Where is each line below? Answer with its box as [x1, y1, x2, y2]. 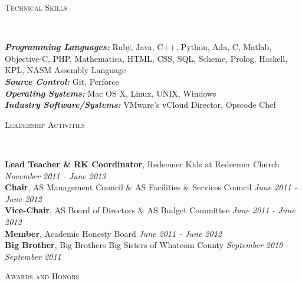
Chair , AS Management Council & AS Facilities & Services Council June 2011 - [5, 181, 297, 193]
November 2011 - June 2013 [5, 169, 106, 181]
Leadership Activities [5, 118, 85, 130]
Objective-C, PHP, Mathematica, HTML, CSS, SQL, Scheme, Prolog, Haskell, [5, 52, 288, 64]
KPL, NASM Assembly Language [5, 64, 126, 76]
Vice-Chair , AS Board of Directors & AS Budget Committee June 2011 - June [5, 204, 296, 216]
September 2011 [5, 250, 61, 262]
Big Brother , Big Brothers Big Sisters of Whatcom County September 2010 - [5, 239, 289, 251]
